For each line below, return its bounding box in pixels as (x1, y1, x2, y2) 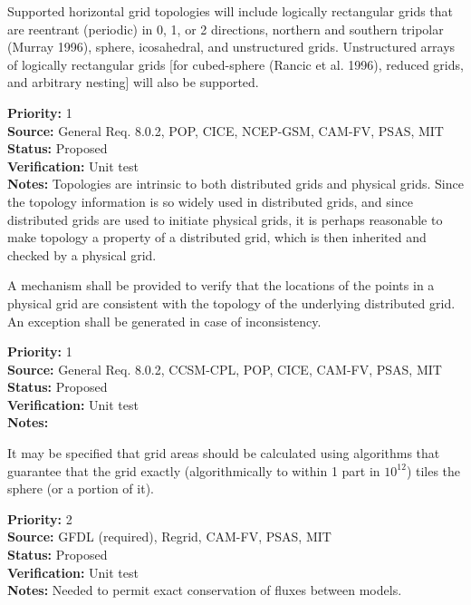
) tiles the (406, 461, 461, 480)
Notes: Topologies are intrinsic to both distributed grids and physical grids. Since (7, 174, 464, 193)
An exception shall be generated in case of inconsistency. (7, 311, 322, 330)
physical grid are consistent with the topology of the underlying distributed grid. (7, 293, 456, 312)
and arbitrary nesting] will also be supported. (7, 73, 259, 92)
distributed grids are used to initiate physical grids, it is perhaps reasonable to (7, 210, 443, 229)
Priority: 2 (7, 509, 72, 528)
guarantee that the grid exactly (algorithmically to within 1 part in (7, 461, 380, 480)
